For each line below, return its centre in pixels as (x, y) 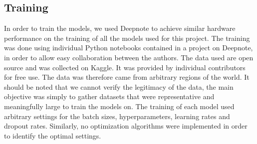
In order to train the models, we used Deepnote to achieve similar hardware (120, 28)
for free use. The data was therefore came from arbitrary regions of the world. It (127, 77)
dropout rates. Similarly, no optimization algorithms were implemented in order (126, 126)
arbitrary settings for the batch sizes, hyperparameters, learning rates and (117, 116)
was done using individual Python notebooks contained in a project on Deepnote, (128, 48)
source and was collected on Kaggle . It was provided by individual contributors (125, 67)
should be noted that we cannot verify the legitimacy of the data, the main (119, 86)
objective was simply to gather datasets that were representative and (109, 96)
